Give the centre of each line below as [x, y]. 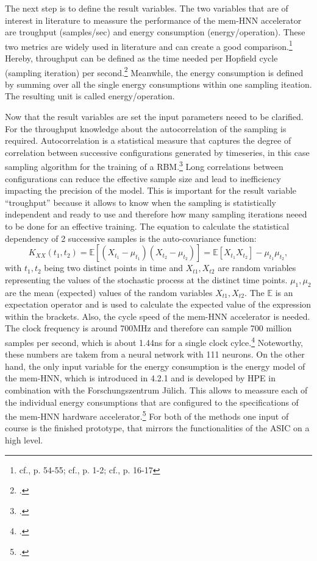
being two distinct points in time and [113, 268]
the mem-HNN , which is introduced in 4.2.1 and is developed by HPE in [140, 378]
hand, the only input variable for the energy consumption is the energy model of [155, 366]
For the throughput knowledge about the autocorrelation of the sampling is [146, 128]
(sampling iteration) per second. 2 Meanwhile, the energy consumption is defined [154, 71]
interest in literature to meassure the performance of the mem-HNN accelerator [153, 20]
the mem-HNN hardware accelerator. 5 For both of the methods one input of [147, 415]
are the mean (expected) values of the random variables [109, 292]
